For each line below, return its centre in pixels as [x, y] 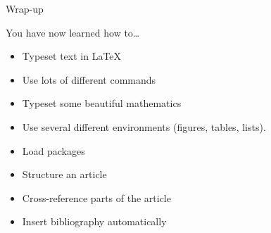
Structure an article [64, 174]
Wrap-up [25, 8]
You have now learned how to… [73, 32]
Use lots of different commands [89, 79]
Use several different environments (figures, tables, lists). [144, 126]
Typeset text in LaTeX [72, 56]
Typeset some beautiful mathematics [102, 103]
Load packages [53, 150]
